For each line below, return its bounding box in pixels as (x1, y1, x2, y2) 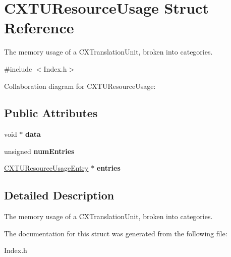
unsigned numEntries (4, 145, 75, 156)
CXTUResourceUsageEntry (4, 163, 89, 173)
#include (4, 63, 32, 74)
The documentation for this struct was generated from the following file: (4, 228, 227, 238)
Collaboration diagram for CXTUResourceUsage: (4, 80, 156, 91)
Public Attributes (4, 105, 98, 121)
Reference (4, 17, 74, 38)
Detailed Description (4, 187, 114, 203)
